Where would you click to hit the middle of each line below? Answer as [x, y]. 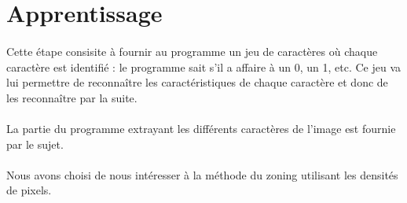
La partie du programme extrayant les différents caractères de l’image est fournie [201, 128]
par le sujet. [35, 144]
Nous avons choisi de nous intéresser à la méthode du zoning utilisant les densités [202, 174]
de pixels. [29, 190]
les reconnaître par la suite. [72, 97]
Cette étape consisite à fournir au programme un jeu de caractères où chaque [192, 51]
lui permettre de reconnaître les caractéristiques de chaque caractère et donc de [197, 82]
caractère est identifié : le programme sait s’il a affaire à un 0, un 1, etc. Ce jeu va [204, 66]
